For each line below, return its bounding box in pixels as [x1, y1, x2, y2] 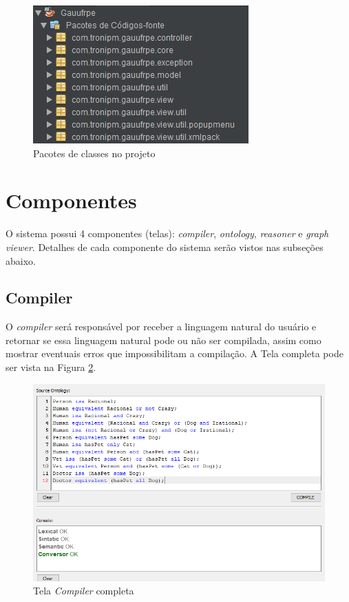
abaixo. [6, 253, 36, 268]
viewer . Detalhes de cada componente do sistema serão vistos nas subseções [6, 239, 324, 254]
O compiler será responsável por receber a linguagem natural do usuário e [6, 319, 317, 334]
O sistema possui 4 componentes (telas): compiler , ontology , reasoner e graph [6, 226, 329, 241]
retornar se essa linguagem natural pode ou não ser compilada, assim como [6, 332, 321, 347]
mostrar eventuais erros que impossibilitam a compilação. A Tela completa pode [6, 346, 343, 361]
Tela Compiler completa [33, 583, 134, 598]
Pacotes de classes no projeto [33, 146, 156, 160]
